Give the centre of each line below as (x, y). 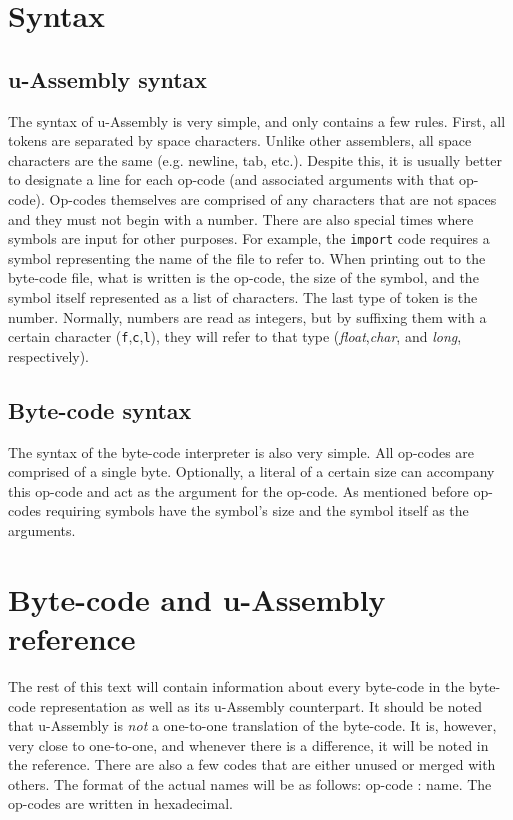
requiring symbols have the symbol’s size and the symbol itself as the (257, 510)
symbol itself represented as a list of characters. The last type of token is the (243, 296)
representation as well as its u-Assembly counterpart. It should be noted (261, 705)
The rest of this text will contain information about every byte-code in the (236, 685)
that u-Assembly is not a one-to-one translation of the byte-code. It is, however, (252, 725)
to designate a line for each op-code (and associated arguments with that (231, 179)
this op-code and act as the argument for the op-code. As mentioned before (238, 490)
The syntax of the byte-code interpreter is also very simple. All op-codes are (241, 451)
